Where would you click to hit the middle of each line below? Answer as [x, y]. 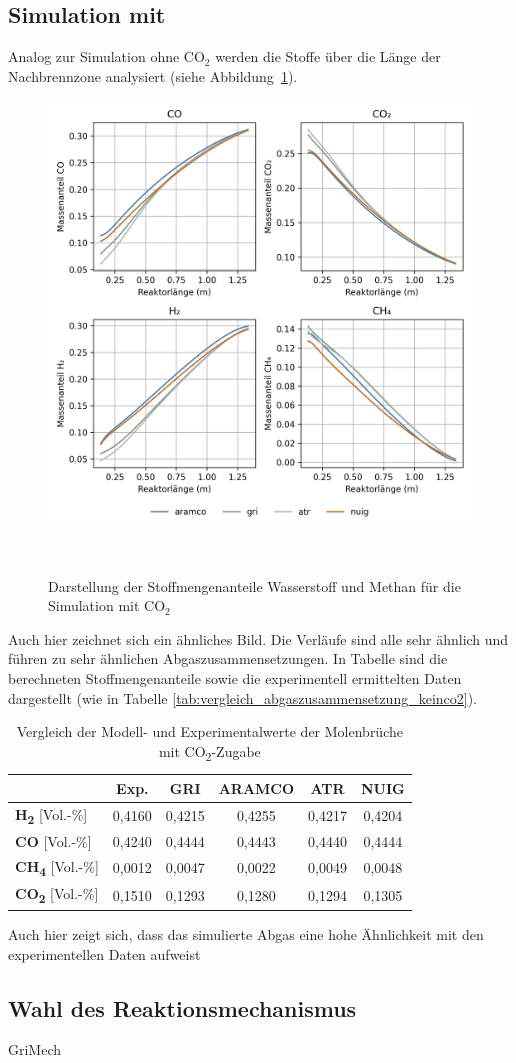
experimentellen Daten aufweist [104, 953]
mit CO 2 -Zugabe [209, 752]
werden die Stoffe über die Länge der [328, 56]
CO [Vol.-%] [53, 841]
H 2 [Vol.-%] [51, 815]
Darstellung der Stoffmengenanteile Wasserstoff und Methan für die [254, 585]
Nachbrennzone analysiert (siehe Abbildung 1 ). [153, 75]
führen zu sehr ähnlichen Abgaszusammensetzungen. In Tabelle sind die [228, 658]
